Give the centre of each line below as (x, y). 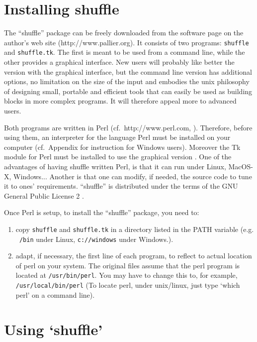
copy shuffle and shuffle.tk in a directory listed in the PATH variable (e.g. (135, 229)
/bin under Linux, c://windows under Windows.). (96, 239)
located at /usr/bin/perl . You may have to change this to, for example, (127, 275)
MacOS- (241, 166)
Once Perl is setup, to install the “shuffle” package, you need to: (102, 212)
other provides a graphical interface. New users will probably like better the (119, 62)
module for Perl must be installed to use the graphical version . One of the (118, 157)
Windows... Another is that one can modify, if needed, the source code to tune (133, 176)
